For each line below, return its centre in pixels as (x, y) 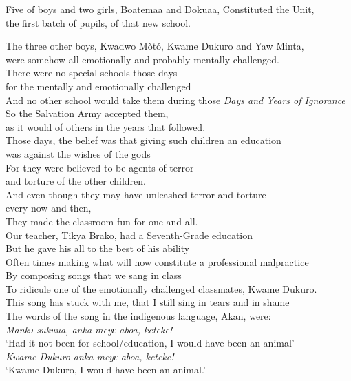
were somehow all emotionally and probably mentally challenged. (142, 59)
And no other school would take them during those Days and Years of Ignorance (175, 100)
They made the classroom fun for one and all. (102, 221)
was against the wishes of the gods (78, 153)
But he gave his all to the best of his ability (98, 248)
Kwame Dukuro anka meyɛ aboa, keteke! (90, 356)
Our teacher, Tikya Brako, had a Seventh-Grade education (129, 235)
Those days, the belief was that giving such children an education (143, 140)
